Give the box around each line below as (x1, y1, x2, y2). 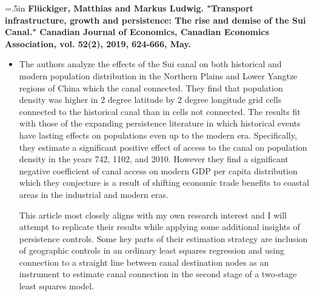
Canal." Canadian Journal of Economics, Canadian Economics (5, 25, 269, 38)
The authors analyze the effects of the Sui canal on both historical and (19, 58, 282, 70)
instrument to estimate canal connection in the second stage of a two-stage (19, 268, 297, 280)
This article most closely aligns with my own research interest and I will (19, 208, 287, 221)
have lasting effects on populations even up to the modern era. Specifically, (19, 128, 297, 141)
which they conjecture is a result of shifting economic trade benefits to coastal (19, 176, 309, 189)
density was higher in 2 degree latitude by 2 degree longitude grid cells (19, 93, 282, 106)
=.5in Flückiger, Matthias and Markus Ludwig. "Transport (5, 2, 254, 14)
